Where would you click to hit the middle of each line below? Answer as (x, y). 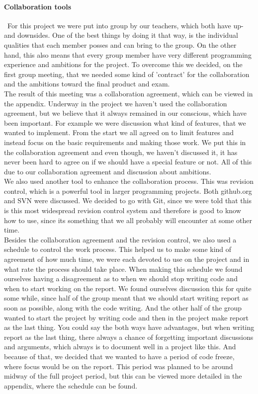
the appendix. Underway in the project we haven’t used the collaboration (116, 103)
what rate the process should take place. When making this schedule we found (123, 269)
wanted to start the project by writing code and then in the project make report (126, 317)
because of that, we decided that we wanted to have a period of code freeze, (119, 356)
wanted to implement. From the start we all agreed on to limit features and (119, 132)
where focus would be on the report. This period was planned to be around (119, 366)
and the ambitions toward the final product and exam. (87, 84)
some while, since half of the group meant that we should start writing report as (126, 298)
